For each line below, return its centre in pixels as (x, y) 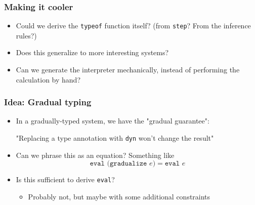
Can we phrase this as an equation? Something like (95, 155)
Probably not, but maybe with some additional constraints (119, 196)
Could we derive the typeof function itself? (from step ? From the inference (133, 26)
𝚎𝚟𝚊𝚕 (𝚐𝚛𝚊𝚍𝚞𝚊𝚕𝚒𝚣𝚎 (118, 164)
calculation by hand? (48, 79)
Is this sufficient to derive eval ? (65, 179)
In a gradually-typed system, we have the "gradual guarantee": (113, 121)
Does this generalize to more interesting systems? (92, 52)
